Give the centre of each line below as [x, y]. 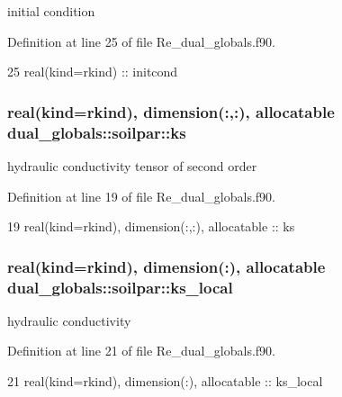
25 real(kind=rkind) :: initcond [93, 72]
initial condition [51, 11]
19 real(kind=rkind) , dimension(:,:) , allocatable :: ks [151, 226]
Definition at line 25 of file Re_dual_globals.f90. [142, 41]
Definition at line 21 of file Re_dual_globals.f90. [142, 351]
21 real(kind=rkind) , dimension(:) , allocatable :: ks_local [165, 381]
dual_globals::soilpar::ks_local [120, 287]
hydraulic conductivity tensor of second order [132, 165]
